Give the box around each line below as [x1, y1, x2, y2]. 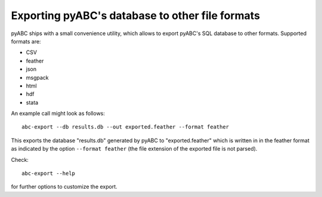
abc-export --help [21, 170, 76, 177]
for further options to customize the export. [11, 183, 117, 190]
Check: [11, 156, 29, 163]
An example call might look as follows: [11, 110, 106, 117]
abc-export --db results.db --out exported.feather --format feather [21, 124, 230, 130]
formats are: [11, 37, 41, 45]
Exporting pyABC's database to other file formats [11, 9, 261, 22]
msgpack [26, 74, 49, 81]
